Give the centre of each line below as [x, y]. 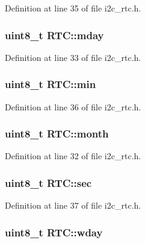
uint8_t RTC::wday [54, 232]
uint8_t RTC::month [57, 134]
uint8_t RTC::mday [54, 35]
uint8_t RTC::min [51, 84]
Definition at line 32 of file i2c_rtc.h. [73, 156]
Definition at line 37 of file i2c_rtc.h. [73, 205]
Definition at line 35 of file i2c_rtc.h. [73, 8]
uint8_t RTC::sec [48, 182]
